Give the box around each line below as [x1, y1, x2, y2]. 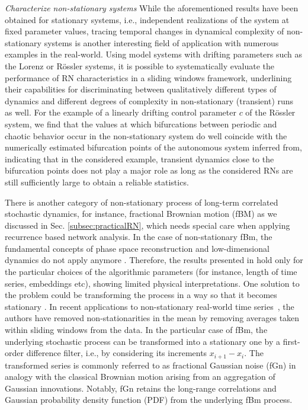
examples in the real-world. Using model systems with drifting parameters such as [5, 48, 303, 60]
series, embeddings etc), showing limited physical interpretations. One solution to [5, 277, 300, 289]
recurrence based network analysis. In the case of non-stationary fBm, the [5, 230, 272, 243]
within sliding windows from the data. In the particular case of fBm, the [5, 323, 268, 336]
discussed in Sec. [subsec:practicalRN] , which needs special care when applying [5, 219, 290, 231]
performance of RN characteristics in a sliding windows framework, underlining [5, 71, 292, 84]
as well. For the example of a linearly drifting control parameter [5, 106, 236, 118]
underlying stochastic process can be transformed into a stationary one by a [5, 335, 280, 347]
